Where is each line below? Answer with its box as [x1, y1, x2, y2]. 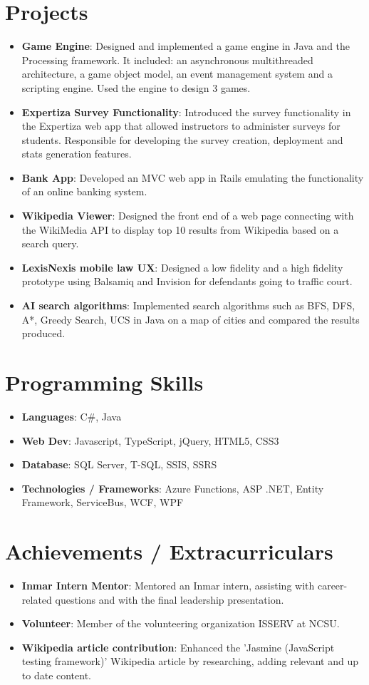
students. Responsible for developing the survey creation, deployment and [21, 132, 343, 147]
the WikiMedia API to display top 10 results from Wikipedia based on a [21, 222, 339, 237]
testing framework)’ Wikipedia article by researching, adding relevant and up [21, 654, 358, 669]
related [21, 592, 52, 607]
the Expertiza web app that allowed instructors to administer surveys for [21, 118, 341, 133]
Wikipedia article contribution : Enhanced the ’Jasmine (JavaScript [21, 639, 335, 654]
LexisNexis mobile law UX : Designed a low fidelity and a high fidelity [21, 259, 343, 274]
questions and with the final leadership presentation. [55, 592, 284, 607]
